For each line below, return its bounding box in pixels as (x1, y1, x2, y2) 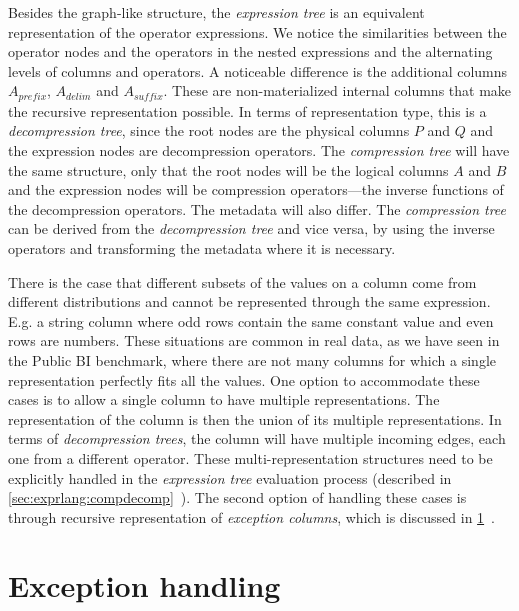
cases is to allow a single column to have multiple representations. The (8, 389, 440, 410)
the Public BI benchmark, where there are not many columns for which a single (8, 349, 496, 370)
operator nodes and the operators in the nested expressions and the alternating (8, 41, 493, 62)
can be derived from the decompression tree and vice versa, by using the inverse (8, 218, 495, 239)
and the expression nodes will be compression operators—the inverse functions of (8, 179, 504, 200)
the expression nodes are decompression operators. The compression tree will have (8, 140, 510, 161)
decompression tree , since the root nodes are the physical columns (8, 120, 410, 141)
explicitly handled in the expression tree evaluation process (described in (8, 467, 452, 488)
